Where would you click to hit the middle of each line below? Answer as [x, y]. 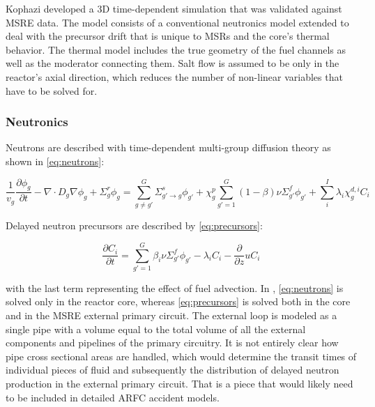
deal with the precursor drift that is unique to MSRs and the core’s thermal [168, 36]
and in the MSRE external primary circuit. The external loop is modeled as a [171, 315]
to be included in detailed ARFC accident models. [113, 397]
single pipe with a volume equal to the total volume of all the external [156, 329]
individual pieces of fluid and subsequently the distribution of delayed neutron [173, 370]
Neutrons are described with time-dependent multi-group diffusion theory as [168, 147]
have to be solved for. [52, 90]
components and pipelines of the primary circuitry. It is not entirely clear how [172, 343]
